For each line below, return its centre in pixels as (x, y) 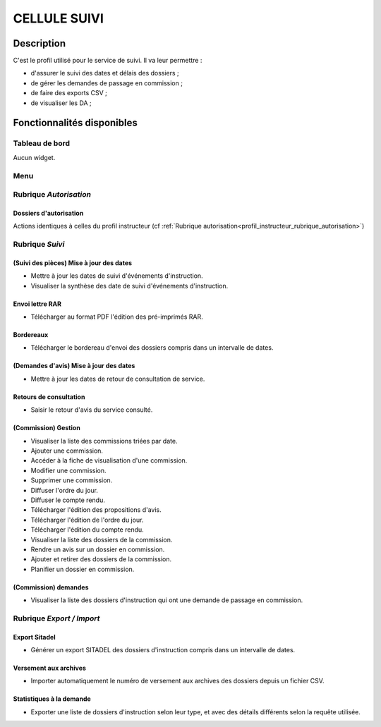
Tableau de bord (42, 143)
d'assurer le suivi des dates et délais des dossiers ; (105, 73)
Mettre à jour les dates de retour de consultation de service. (118, 379)
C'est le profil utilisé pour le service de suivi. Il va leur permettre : (108, 61)
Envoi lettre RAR (37, 304)
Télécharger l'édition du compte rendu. (87, 530)
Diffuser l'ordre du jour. (65, 490)
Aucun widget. (34, 157)
